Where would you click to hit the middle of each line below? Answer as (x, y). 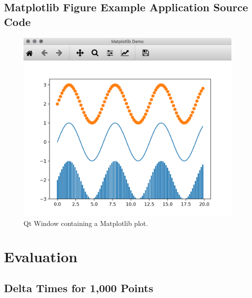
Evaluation (41, 257)
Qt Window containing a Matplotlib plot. (86, 223)
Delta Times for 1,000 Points (79, 287)
